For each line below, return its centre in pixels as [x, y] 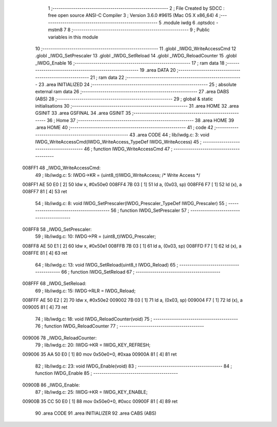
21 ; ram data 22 [107, 77]
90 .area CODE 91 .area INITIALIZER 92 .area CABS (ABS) [96, 413]
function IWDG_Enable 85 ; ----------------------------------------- [106, 373]
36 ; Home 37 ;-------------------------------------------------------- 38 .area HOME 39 [141, 120]
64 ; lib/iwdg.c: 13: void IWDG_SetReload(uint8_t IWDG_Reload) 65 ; [107, 265]
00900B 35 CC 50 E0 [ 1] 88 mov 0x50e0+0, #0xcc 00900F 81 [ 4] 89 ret [100, 401]
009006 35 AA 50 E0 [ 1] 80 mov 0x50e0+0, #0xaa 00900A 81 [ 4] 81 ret [100, 354]
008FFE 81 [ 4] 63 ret [45, 253]
